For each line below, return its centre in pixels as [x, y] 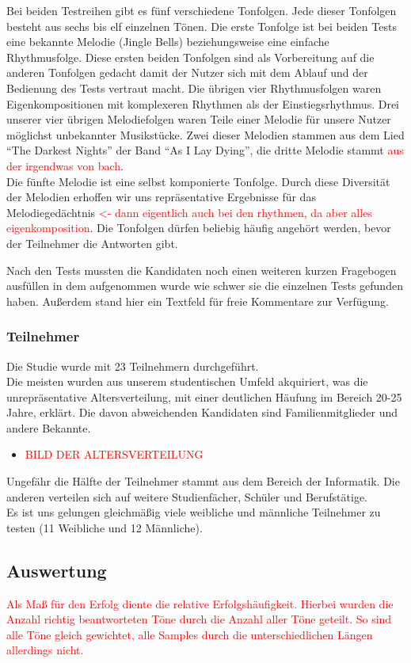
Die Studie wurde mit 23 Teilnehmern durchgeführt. [133, 366]
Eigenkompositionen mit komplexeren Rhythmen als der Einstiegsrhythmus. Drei [203, 103]
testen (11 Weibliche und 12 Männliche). [105, 527]
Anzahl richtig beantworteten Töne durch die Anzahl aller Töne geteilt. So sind [199, 619]
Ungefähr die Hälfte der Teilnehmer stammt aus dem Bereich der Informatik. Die [203, 481]
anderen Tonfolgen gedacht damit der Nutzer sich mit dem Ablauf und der [187, 72]
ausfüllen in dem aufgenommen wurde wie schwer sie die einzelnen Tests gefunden [205, 286]
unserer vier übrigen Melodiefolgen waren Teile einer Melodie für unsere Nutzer [199, 119]
